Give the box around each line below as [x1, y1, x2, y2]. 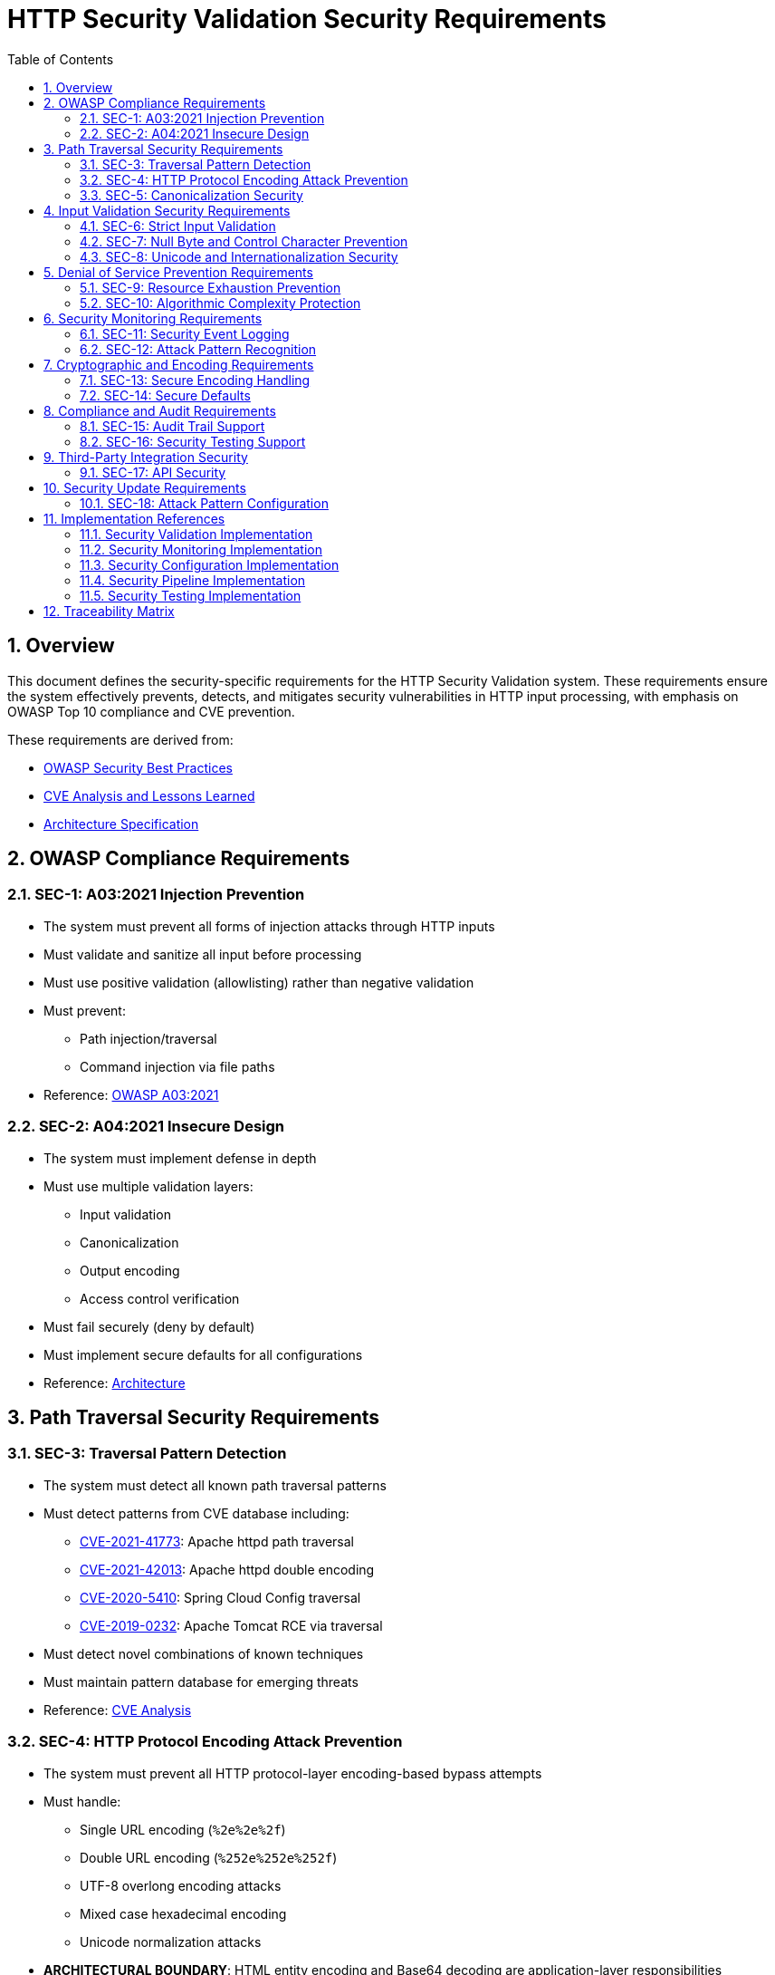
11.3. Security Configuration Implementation [80, 556, 340, 573]
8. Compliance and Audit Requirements [43, 402, 276, 419]
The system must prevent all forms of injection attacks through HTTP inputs [43, 918, 495, 934]
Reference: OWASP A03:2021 [43, 1086, 219, 1103]
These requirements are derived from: [7, 731, 234, 747]
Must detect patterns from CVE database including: [43, 1505, 349, 1521]
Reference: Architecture [43, 1374, 186, 1391]
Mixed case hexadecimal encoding [80, 1905, 287, 1922]
